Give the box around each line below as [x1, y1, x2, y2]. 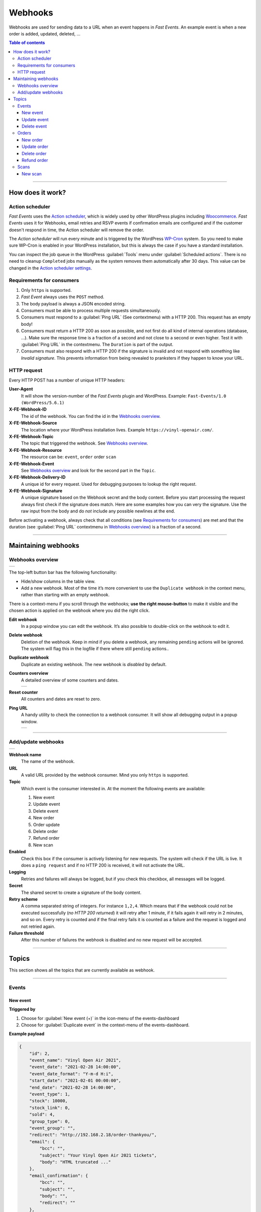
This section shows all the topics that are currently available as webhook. [9, 967, 155, 973]
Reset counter [9, 689, 38, 695]
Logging [9, 869, 26, 875]
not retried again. [21, 924, 56, 929]
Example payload [9, 1031, 44, 1037]
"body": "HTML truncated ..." [39, 1159, 111, 1164]
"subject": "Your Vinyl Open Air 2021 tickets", [39, 1152, 157, 1158]
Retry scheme [9, 896, 38, 902]
